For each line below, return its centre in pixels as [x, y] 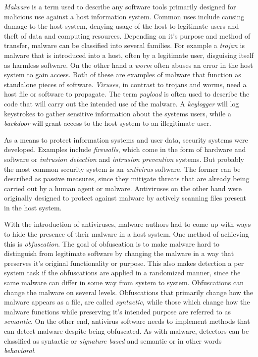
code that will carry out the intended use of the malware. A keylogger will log [122, 103]
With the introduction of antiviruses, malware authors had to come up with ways [128, 224]
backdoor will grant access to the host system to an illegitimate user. [108, 123]
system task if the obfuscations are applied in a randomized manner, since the [122, 273]
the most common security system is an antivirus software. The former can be [122, 169]
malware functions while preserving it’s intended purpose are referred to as [118, 311]
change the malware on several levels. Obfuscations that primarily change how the [129, 292]
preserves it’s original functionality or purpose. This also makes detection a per [124, 263]
